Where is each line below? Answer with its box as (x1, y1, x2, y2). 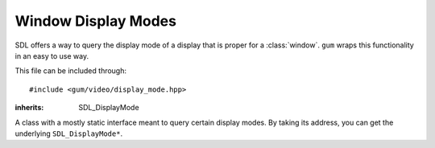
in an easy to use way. (14, 51, 89, 60)
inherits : (14, 103, 44, 113)
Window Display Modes (14, 12, 177, 30)
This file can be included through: (14, 66, 127, 76)
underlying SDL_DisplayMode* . (14, 129, 123, 138)
